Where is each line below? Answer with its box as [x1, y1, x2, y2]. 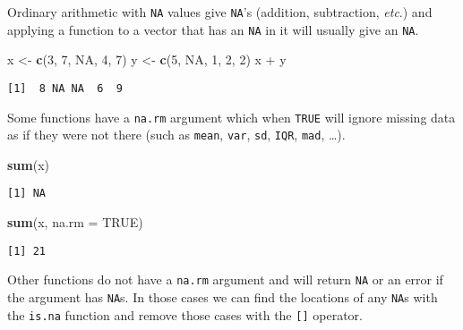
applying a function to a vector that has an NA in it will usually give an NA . [7, 20, 419, 38]
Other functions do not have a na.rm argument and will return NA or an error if [7, 270, 443, 289]
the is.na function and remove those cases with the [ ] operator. [7, 305, 363, 324]
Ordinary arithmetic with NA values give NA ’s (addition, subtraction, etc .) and [7, 3, 433, 21]
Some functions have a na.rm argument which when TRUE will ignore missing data [7, 107, 456, 126]
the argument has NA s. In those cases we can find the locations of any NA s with [7, 288, 438, 307]
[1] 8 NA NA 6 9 [7, 81, 123, 95]
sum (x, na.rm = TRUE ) [7, 213, 143, 232]
